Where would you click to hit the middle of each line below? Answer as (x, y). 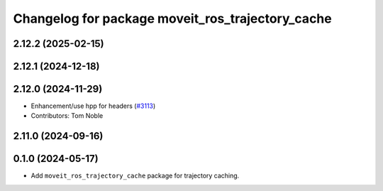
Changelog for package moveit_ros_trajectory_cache (173, 18)
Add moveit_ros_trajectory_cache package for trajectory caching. (135, 176)
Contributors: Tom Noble (67, 116)
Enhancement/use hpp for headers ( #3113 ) (93, 106)
